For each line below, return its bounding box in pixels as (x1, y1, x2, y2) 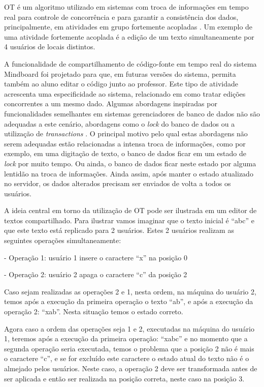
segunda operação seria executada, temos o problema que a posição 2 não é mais (4, 343, 254, 353)
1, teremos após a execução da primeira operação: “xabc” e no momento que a (4, 333, 248, 344)
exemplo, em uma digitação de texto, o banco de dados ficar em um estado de (4, 148, 246, 159)
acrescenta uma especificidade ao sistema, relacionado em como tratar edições (4, 88, 246, 99)
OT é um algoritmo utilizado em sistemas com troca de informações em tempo (4, 2, 249, 12)
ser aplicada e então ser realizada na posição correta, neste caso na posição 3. (4, 373, 245, 383)
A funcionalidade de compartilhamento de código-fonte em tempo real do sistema (4, 58, 257, 69)
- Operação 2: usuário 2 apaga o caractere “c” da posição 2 (4, 269, 187, 280)
